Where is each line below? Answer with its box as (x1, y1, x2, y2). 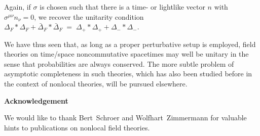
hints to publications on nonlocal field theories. (4, 122, 150, 132)
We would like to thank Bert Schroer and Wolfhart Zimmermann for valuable (4, 112, 247, 123)
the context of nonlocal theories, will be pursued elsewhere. (4, 78, 188, 89)
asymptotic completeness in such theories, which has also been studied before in (4, 68, 252, 79)
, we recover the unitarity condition (34, 11, 144, 22)
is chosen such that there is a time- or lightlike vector (40, 2, 205, 12)
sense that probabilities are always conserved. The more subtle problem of (4, 58, 234, 69)
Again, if (4, 2, 31, 12)
